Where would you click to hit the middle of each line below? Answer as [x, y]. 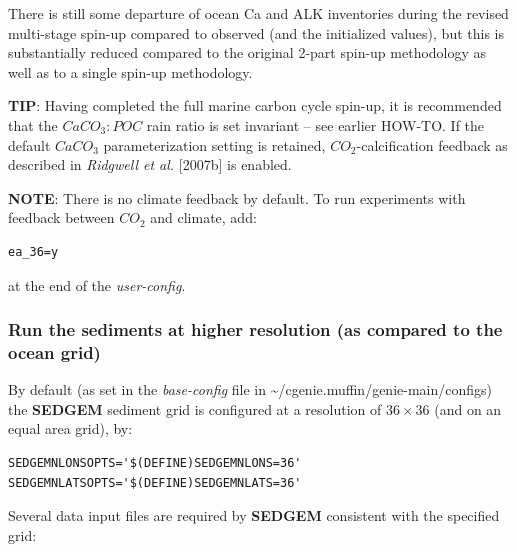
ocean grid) [54, 351]
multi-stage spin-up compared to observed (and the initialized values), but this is [256, 32]
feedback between [61, 217]
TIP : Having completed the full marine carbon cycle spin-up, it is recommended [255, 105]
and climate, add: [203, 217]
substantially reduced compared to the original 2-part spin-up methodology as [247, 52]
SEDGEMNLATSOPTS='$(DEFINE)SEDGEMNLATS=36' [155, 482]
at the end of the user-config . [97, 284]
